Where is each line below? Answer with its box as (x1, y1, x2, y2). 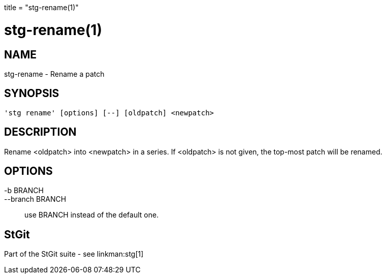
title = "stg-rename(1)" (4, 3, 79, 12)
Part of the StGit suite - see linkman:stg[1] (4, 250, 144, 259)
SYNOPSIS (4, 87, 59, 100)
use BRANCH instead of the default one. (24, 210, 159, 220)
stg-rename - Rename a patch (4, 69, 105, 78)
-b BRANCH (4, 186, 44, 195)
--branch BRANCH (4, 195, 67, 204)
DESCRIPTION (4, 126, 77, 139)
